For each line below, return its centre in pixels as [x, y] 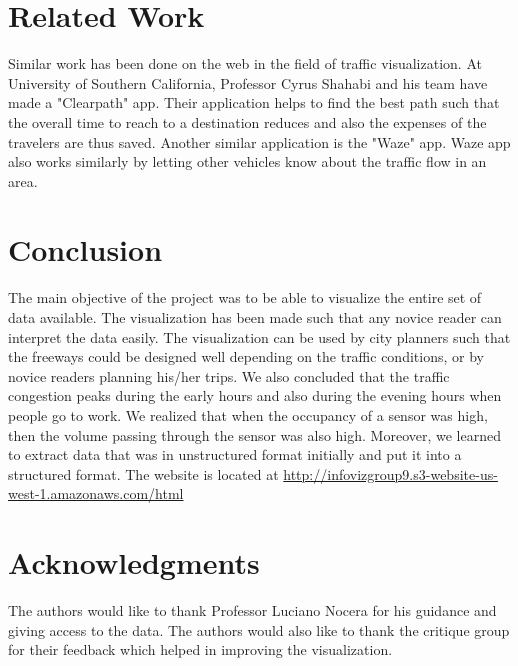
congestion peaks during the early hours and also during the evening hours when [255, 395]
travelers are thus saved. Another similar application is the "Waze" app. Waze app [259, 141]
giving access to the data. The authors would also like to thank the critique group [259, 629]
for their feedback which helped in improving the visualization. [200, 649]
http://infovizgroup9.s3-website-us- [390, 473]
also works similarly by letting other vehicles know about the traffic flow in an [247, 161]
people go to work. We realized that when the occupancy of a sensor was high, [248, 414]
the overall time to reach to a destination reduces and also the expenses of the [247, 121]
